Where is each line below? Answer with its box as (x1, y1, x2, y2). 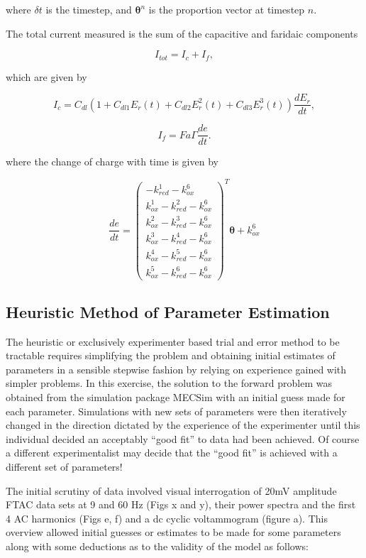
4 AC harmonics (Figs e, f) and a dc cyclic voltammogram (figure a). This (6, 510, 328, 525)
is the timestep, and (45, 2, 132, 16)
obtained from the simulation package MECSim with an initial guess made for (6, 390, 345, 404)
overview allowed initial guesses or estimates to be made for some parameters (6, 525, 341, 540)
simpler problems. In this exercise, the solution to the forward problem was (6, 376, 332, 390)
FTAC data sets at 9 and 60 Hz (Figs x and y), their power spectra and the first (6, 497, 356, 512)
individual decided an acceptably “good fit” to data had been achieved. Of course (6, 431, 360, 446)
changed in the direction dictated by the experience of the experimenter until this (6, 417, 360, 432)
